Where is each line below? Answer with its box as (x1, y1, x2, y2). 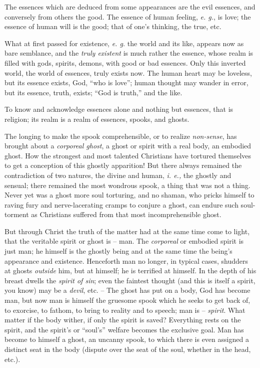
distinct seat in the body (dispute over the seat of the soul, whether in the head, (4, 344, 251, 354)
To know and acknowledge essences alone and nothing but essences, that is (4, 104, 233, 114)
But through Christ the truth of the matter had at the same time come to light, (4, 226, 250, 236)
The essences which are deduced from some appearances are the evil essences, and (4, 2, 255, 12)
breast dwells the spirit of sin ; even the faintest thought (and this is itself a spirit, (4, 275, 255, 285)
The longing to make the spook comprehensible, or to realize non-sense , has (4, 130, 237, 141)
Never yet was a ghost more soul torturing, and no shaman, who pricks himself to (4, 190, 254, 200)
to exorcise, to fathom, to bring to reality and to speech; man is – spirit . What (4, 304, 245, 315)
